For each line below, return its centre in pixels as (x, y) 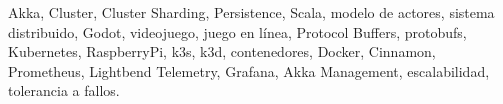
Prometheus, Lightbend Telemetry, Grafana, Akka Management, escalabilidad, (249, 70)
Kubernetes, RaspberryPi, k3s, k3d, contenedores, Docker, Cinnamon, (222, 51)
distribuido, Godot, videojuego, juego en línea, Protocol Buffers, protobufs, (237, 31)
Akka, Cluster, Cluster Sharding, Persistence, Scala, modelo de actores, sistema (251, 12)
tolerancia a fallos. (64, 90)
